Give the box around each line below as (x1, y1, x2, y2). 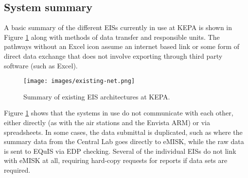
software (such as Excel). (4, 60, 78, 70)
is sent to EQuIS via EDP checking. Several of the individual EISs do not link (4, 146, 236, 156)
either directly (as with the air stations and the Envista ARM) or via (4, 117, 210, 128)
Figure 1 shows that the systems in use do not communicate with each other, (4, 108, 233, 118)
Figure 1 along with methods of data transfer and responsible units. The (4, 32, 220, 42)
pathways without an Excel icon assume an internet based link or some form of (4, 41, 240, 51)
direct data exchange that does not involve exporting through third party (4, 50, 223, 61)
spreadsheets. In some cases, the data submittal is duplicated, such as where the (4, 127, 243, 137)
